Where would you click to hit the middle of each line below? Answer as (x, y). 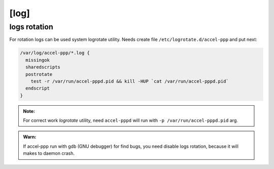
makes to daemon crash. (49, 153)
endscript (38, 88)
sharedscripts (43, 67)
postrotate (39, 74)
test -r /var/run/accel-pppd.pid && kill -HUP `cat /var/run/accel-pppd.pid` (130, 81)
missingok (38, 60)
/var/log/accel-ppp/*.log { (55, 53)
